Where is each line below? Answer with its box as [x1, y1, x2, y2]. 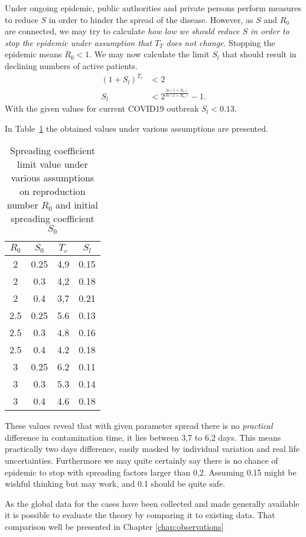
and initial [56, 198, 99, 212]
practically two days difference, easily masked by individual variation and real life [5, 442, 300, 455]
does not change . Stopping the [166, 36, 275, 48]
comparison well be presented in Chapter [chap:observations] [5, 520, 224, 533]
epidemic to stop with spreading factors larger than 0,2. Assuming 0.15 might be [5, 466, 297, 478]
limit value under [17, 157, 88, 171]
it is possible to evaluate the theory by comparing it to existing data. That [5, 509, 275, 521]
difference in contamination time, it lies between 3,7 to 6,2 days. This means [5, 431, 281, 443]
